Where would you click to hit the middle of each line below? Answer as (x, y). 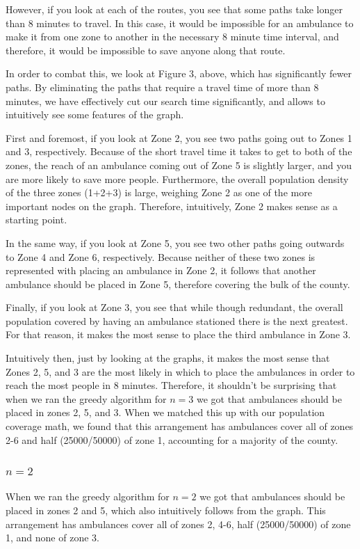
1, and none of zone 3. (52, 538)
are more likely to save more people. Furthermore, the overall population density (177, 178)
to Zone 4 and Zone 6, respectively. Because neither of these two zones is (161, 256)
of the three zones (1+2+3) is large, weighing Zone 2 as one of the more (159, 192)
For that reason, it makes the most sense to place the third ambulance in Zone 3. (178, 334)
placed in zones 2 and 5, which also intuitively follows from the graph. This (166, 510)
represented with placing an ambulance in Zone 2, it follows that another (161, 270)
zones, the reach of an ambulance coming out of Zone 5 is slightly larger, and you (179, 165)
